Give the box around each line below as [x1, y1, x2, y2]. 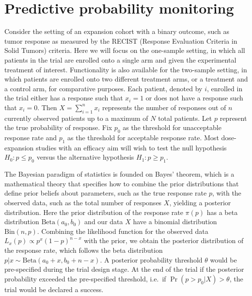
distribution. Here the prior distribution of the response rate [4, 207, 183, 217]
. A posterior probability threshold [100, 254, 203, 264]
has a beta [206, 207, 238, 217]
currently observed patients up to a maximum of [4, 113, 148, 123]
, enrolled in [207, 83, 243, 93]
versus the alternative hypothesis [36, 152, 134, 162]
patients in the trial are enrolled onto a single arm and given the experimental [4, 54, 236, 65]
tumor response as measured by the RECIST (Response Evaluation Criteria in [4, 35, 237, 46]
